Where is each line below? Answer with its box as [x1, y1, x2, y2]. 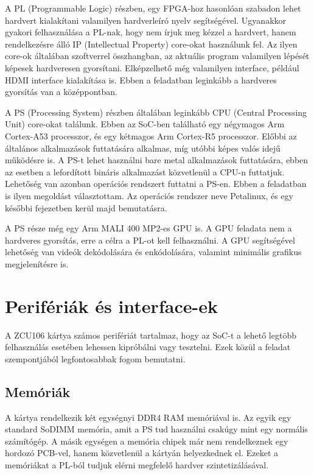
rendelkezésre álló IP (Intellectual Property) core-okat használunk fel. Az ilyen [5, 37, 298, 50]
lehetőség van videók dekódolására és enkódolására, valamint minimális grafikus [5, 245, 302, 258]
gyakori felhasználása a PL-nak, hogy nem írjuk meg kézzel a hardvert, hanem [5, 26, 296, 38]
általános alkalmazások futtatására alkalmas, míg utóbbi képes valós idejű [5, 141, 281, 154]
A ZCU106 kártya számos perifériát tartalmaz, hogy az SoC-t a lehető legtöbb [5, 328, 296, 341]
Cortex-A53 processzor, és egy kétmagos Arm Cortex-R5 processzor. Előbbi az [5, 129, 297, 142]
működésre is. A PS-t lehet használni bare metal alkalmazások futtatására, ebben [5, 153, 309, 166]
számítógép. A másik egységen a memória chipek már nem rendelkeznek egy [5, 434, 288, 447]
